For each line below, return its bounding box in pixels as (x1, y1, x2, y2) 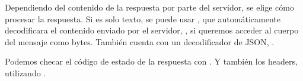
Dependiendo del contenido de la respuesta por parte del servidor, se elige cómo (5, 1, 294, 13)
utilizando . (5, 66, 46, 79)
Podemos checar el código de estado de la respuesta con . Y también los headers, (5, 55, 298, 67)
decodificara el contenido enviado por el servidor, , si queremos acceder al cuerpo (5, 24, 299, 36)
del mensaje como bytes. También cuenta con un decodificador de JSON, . (5, 35, 275, 48)
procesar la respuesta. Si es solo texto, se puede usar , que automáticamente (5, 12, 280, 25)
